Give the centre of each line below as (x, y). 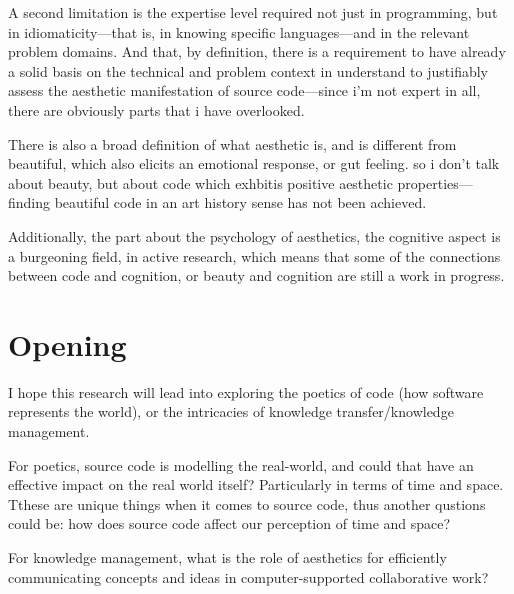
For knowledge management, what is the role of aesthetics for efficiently (227, 557)
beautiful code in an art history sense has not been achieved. (240, 202)
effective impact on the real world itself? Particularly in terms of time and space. (256, 484)
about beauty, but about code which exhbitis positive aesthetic (200, 182)
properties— (435, 182)
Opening (67, 343)
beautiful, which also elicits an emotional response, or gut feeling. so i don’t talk (254, 163)
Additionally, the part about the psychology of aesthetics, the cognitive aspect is (254, 235)
